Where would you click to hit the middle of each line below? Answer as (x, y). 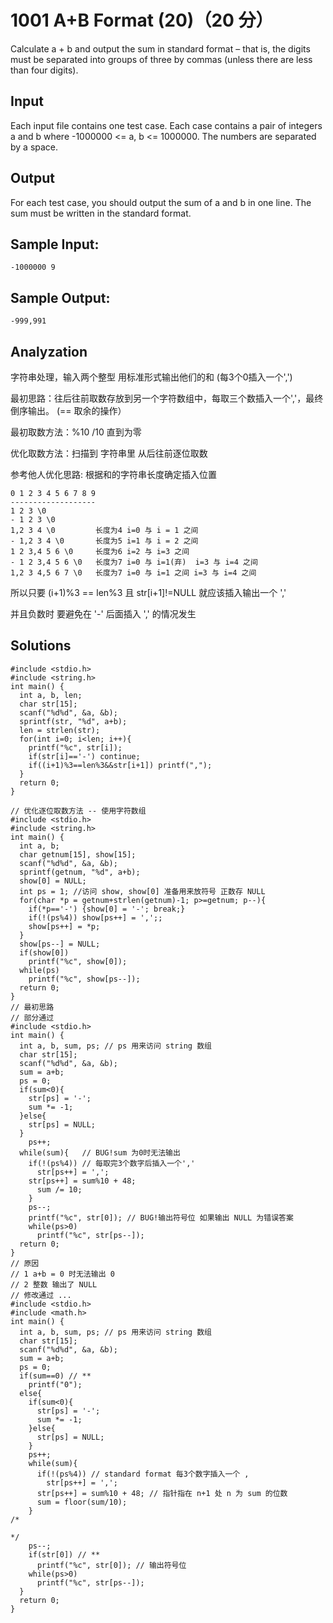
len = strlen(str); (60, 730)
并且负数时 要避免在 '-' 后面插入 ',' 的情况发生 (103, 614)
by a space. (34, 147)
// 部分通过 (32, 1017)
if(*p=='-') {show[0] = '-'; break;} (107, 909)
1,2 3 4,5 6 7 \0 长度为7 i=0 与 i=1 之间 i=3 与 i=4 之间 (133, 573)
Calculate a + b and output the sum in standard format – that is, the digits (160, 48)
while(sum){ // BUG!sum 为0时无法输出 (100, 1152)
